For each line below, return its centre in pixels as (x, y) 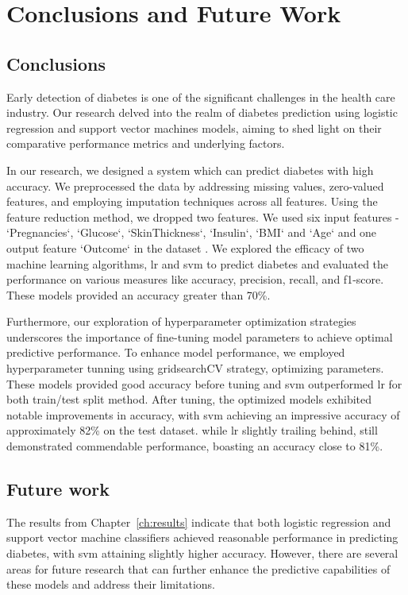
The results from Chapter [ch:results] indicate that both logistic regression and (199, 522)
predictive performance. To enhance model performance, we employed (176, 352)
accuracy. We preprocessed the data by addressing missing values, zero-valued (195, 185)
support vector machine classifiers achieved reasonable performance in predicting (202, 537)
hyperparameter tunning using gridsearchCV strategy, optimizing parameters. (195, 368)
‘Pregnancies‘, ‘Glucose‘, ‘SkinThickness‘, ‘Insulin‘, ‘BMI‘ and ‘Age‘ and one (192, 232)
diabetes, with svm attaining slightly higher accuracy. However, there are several (202, 553)
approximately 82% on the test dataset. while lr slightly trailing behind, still (192, 430)
